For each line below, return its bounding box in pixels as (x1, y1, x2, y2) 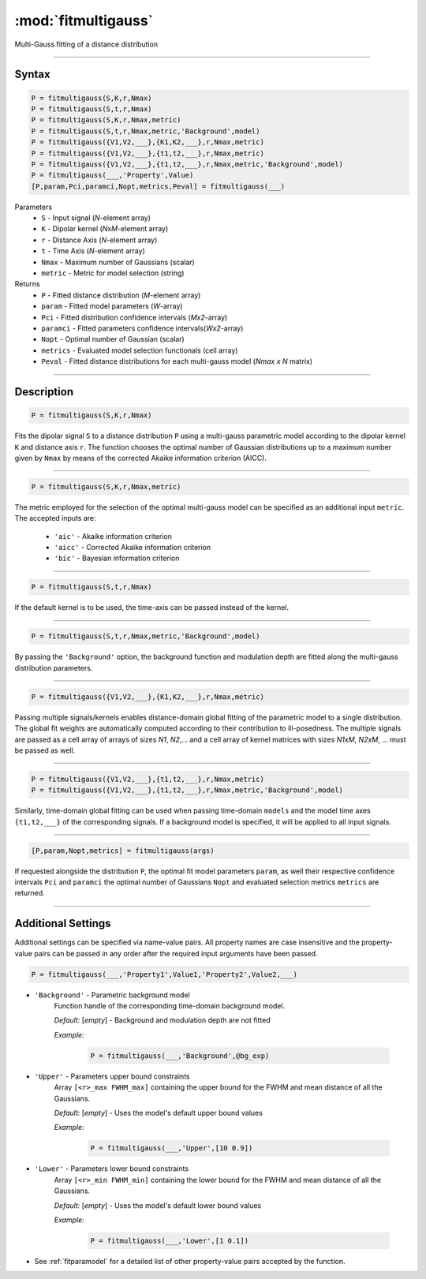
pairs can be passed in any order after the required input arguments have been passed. (34, 948, 319, 958)
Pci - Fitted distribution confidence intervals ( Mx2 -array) (41, 312, 228, 322)
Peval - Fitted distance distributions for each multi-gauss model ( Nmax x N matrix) (41, 357, 313, 366)
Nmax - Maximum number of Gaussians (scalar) (41, 257, 195, 267)
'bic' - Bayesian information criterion (54, 553, 180, 563)
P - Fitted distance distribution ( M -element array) (41, 290, 201, 300)
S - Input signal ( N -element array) (41, 213, 151, 223)
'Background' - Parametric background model (34, 990, 190, 1000)
